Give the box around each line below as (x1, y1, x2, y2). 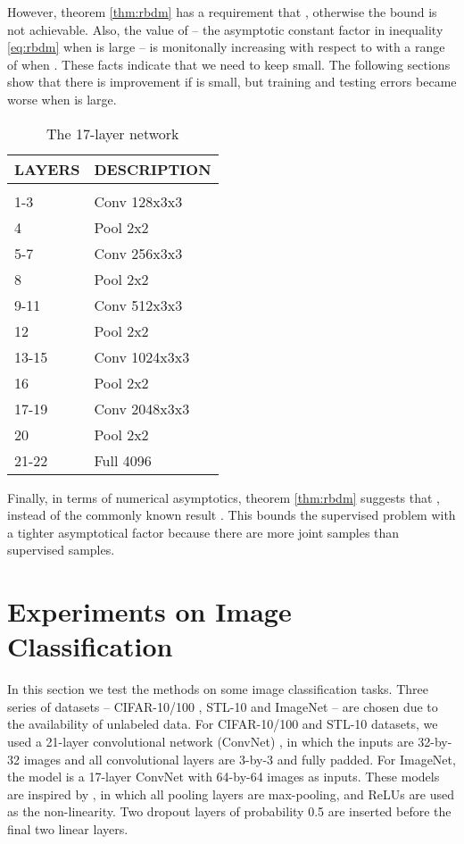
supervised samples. (7, 540, 115, 559)
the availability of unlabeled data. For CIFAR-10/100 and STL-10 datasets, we (7, 714, 438, 733)
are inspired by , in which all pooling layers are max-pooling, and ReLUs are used (7, 784, 455, 803)
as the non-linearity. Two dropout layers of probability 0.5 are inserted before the (7, 802, 452, 821)
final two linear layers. (7, 820, 128, 838)
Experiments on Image (7, 593, 292, 630)
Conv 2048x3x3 (94, 397, 190, 419)
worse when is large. (7, 89, 117, 108)
